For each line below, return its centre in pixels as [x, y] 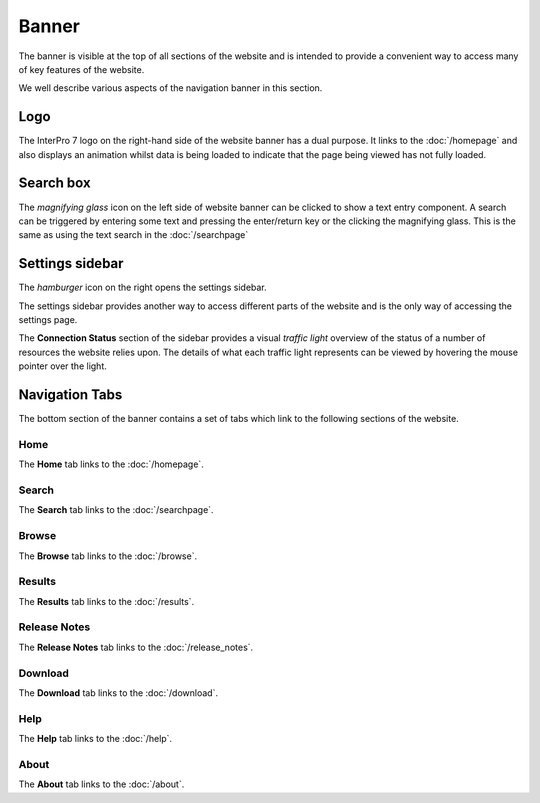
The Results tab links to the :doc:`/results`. [106, 601]
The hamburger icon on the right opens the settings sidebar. [142, 287]
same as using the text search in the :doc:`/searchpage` [133, 235]
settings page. [48, 319]
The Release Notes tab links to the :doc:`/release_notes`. [136, 647]
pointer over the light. [62, 366]
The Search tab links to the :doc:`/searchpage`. [116, 510]
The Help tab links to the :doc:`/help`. [95, 739]
